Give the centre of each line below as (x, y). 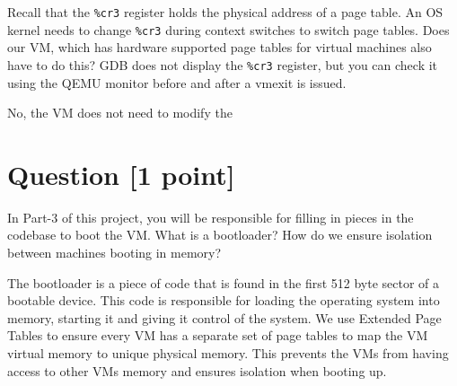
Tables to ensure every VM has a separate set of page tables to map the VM (218, 335)
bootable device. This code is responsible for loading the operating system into (224, 300)
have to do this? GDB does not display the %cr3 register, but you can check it (223, 64)
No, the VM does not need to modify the (120, 113)
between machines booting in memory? (114, 253)
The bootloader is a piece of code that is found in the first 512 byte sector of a (224, 282)
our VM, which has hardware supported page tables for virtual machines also (220, 47)
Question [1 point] (121, 174)
